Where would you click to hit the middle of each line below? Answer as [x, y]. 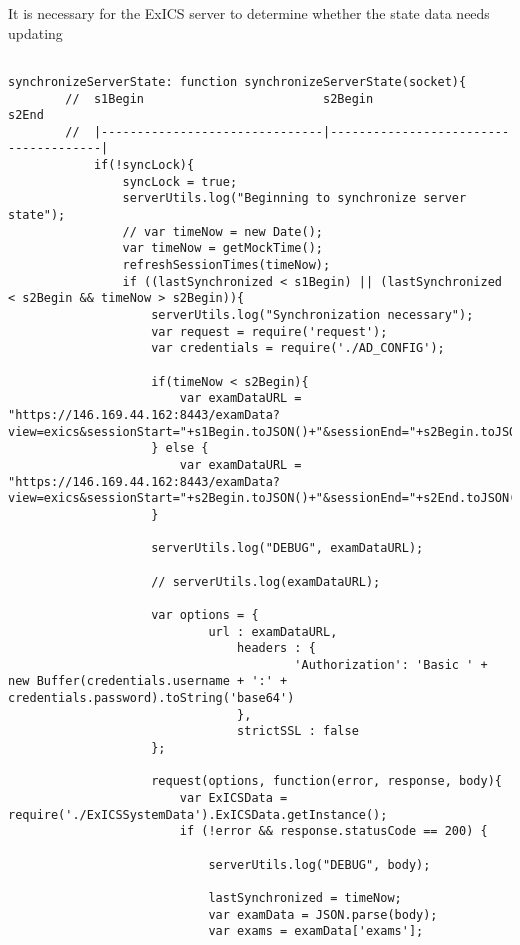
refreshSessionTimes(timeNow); [226, 265]
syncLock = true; [180, 181]
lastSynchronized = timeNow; [305, 898]
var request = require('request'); [269, 331]
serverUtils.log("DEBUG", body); [319, 864]
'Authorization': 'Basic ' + [391, 664]
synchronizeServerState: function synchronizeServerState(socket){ [237, 81]
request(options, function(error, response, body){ [326, 781]
